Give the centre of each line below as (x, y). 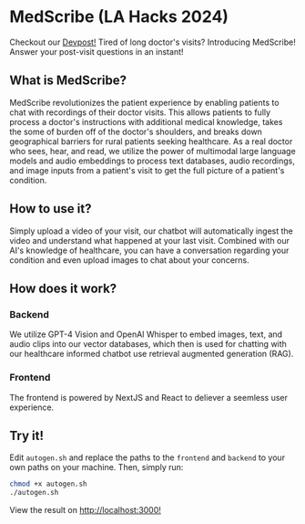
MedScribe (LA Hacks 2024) (119, 17)
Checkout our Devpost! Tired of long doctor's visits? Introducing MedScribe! (152, 42)
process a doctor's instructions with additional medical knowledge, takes (146, 121)
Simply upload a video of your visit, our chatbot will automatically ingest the (152, 231)
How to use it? (51, 209)
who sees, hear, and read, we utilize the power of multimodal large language (152, 151)
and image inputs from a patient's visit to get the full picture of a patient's (147, 170)
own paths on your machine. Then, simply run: (97, 467)
